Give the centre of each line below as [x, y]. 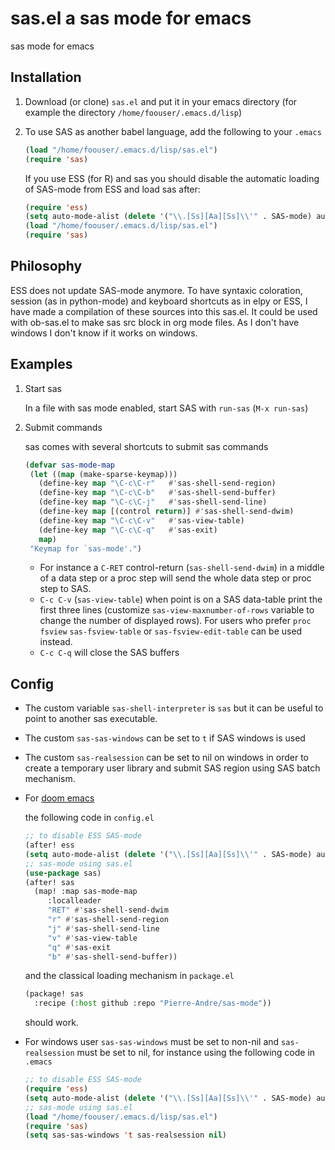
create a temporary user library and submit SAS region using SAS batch [172, 768]
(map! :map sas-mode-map [86, 892]
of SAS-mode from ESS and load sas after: [112, 189]
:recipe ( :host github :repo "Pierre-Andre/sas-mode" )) [153, 1003]
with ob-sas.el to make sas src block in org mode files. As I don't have [155, 322]
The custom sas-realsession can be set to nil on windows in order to [166, 758]
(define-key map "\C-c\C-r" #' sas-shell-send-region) [157, 483]
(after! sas [49, 882]
